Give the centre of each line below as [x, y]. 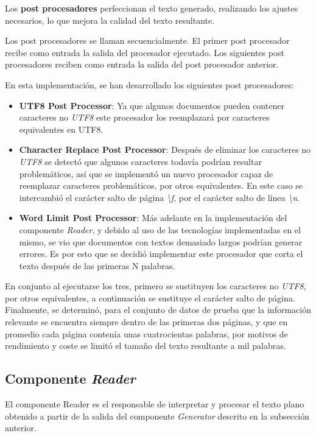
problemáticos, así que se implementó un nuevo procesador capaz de [146, 173]
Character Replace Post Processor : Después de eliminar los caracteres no [165, 149]
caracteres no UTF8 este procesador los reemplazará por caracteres [144, 117]
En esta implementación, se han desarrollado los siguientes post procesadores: [149, 84]
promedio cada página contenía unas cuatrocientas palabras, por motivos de [146, 333]
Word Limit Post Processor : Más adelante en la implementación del [153, 218]
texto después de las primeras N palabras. [97, 265]
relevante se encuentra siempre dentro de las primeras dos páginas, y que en [146, 322]
